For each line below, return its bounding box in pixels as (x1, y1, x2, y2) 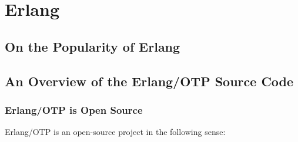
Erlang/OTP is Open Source (5, 102, 143, 117)
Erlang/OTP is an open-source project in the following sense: (5, 126, 226, 138)
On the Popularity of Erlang (5, 37, 180, 55)
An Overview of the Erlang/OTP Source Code (5, 72, 294, 90)
